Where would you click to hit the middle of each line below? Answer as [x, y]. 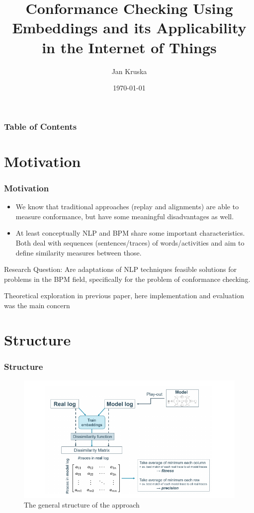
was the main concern [37, 305]
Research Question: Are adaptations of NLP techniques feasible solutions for [120, 269]
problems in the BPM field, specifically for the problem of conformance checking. [127, 279]
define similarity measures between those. [79, 252]
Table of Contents [41, 126]
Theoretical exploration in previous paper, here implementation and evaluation [124, 296]
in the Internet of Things [129, 47]
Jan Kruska [129, 71]
